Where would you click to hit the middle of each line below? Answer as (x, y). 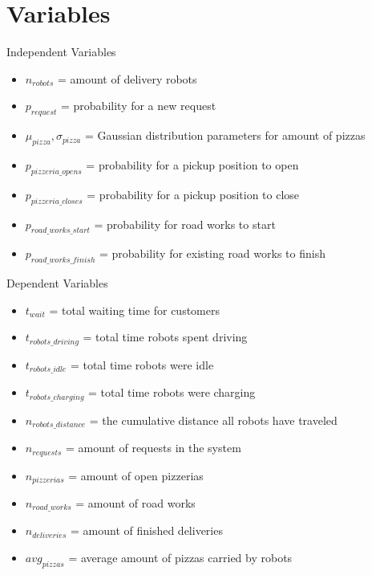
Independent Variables (61, 52)
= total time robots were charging (172, 392)
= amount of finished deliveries (146, 530)
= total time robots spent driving (165, 337)
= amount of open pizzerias (136, 475)
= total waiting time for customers (134, 310)
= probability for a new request (139, 106)
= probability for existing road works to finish (212, 253)
